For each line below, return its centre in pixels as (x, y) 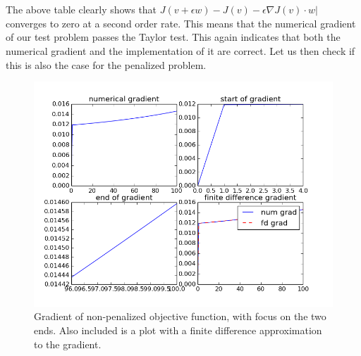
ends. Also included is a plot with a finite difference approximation (178, 330)
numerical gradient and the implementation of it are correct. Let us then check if (180, 50)
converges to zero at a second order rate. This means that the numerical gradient (181, 23)
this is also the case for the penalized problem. (106, 64)
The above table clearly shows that (81, 9)
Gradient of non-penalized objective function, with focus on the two (180, 316)
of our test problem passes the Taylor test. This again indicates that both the (173, 37)
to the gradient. (68, 344)
